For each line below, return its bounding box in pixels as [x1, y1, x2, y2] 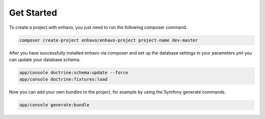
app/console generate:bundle [19, 102, 90, 108]
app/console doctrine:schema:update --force [19, 70, 129, 75]
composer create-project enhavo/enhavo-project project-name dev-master [19, 37, 198, 43]
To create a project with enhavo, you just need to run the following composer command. [9, 24, 187, 30]
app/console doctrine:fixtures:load [19, 77, 108, 82]
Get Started [9, 7, 57, 18]
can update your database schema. [9, 57, 81, 62]
